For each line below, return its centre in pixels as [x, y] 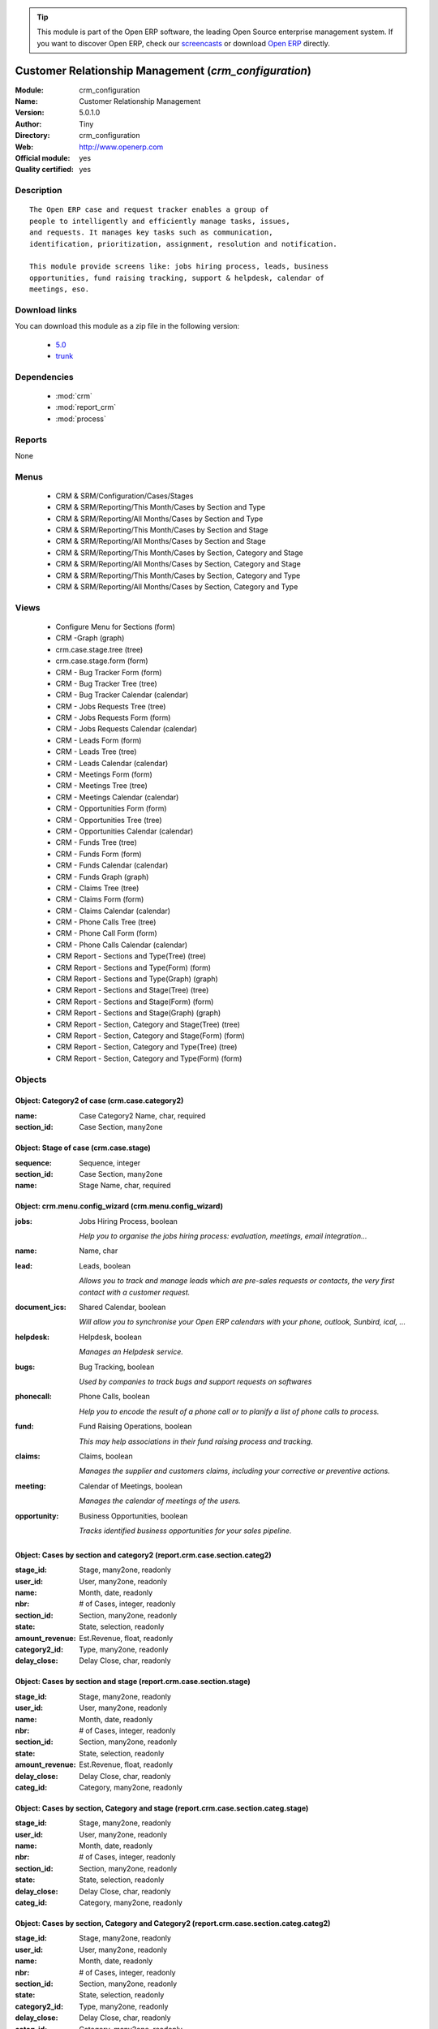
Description [39, 191]
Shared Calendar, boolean [122, 1307]
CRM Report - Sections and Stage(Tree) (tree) [132, 990]
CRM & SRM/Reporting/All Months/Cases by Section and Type [159, 519]
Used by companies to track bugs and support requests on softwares [195, 1381]
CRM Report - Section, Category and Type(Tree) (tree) [146, 1047]
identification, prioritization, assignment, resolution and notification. [183, 244]
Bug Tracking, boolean [117, 1367]
